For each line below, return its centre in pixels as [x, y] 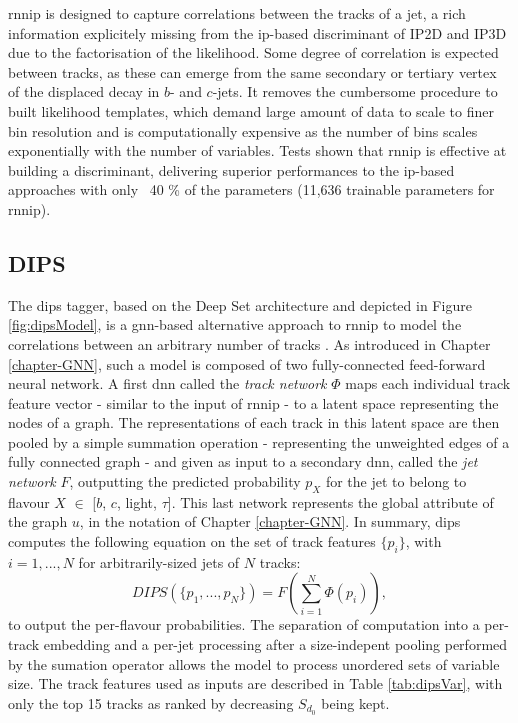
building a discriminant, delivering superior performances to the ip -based [231, 169]
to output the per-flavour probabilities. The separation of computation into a [244, 624]
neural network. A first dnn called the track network [167, 383]
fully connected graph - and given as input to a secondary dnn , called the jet [243, 461]
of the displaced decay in [84, 91]
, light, [136, 501]
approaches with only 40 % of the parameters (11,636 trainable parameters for [251, 189]
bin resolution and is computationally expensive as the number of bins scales [243, 130]
